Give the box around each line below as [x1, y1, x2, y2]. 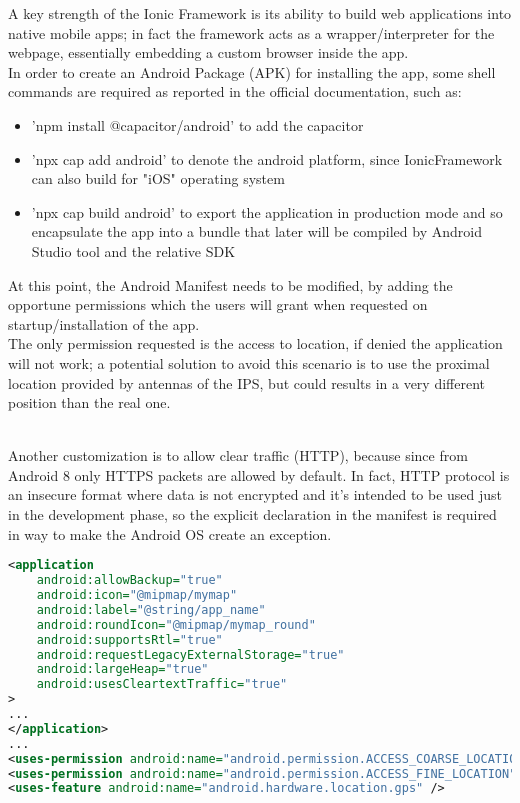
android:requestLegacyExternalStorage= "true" [36, 647, 345, 662]
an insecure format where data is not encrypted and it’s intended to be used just [8, 484, 503, 505]
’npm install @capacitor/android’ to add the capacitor [31, 114, 364, 135]
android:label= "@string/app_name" [36, 602, 266, 617]
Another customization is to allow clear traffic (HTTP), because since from [8, 445, 468, 466]
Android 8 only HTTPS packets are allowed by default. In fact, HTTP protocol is [8, 464, 510, 485]
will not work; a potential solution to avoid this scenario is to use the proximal [8, 352, 490, 373]
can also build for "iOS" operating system [31, 168, 285, 189]
